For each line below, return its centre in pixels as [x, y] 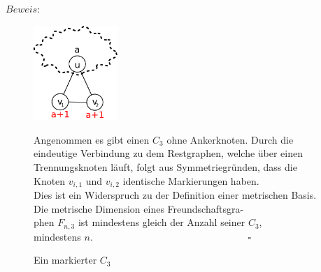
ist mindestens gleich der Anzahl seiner [162, 222]
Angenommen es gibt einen [92, 139]
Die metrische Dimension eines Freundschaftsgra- [139, 208]
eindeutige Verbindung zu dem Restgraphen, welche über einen [169, 153]
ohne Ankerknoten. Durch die [230, 139]
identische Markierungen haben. [191, 180]
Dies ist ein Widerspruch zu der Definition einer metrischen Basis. [175, 194]
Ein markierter [65, 260]
